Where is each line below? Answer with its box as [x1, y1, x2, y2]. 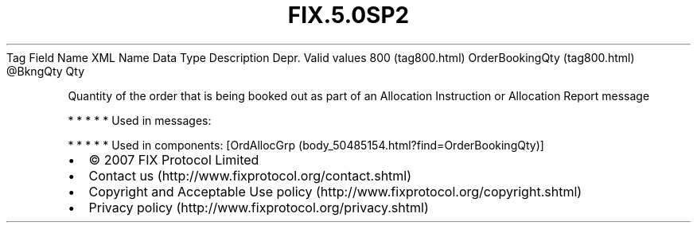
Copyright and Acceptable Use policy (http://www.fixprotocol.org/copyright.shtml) [88, 183, 582, 200]
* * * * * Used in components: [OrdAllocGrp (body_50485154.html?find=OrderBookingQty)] [68, 138, 544, 152]
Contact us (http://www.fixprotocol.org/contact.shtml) [88, 167, 412, 184]
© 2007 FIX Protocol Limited [88, 151, 259, 168]
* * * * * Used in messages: [68, 113, 212, 127]
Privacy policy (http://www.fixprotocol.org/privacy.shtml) [88, 199, 429, 215]
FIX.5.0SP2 [287, 2, 410, 29]
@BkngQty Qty [6, 64, 85, 78]
